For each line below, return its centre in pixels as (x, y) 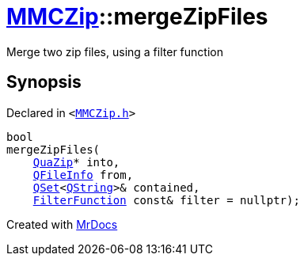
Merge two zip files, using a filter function (115, 51)
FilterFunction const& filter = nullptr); (166, 200)
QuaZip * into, (76, 162)
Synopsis (44, 82)
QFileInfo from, (83, 175)
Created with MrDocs (62, 224)
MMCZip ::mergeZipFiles (137, 17)
